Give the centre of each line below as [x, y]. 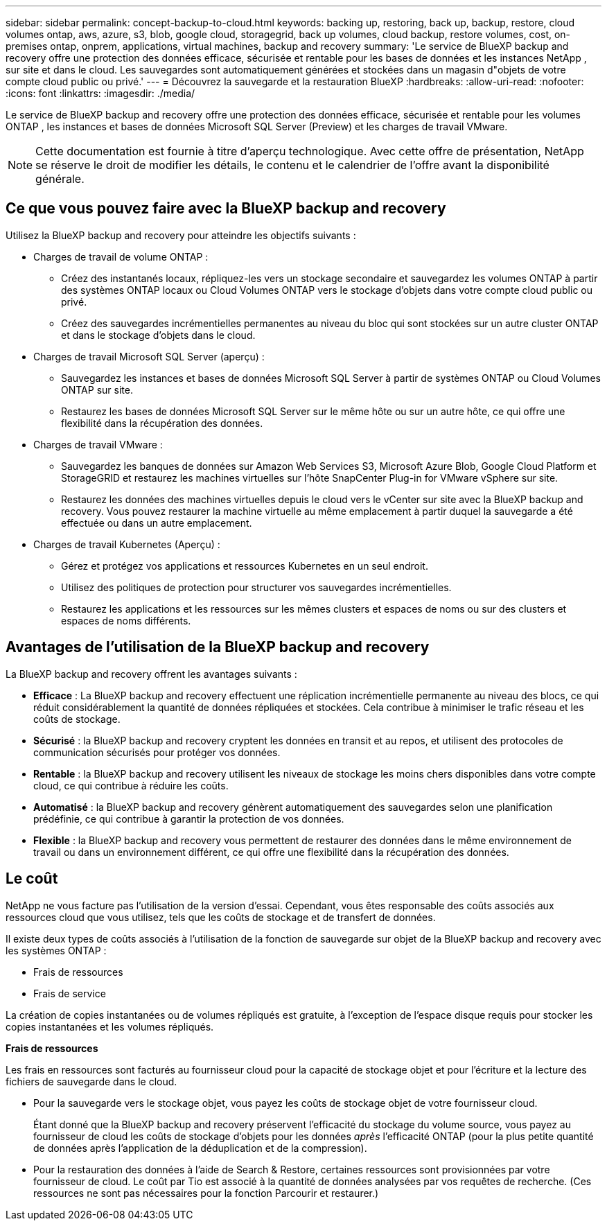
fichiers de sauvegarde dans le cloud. [91, 1081]
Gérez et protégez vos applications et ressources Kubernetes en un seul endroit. [245, 566]
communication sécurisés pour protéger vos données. [157, 752]
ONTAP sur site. [97, 389]
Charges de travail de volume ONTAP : [121, 256]
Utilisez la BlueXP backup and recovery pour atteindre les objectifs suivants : [181, 235]
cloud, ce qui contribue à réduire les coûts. [131, 785]
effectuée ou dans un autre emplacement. [157, 523]
